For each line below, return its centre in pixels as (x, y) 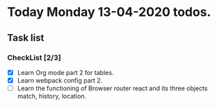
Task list (26, 38)
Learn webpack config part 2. (60, 80)
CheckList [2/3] (34, 58)
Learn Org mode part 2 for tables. (65, 72)
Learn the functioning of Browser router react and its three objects (112, 88)
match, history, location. (52, 96)
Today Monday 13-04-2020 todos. (109, 12)
